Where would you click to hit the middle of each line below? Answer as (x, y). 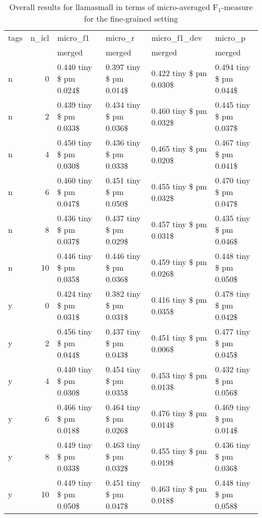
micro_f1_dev (177, 38)
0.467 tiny (233, 142)
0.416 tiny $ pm (179, 299)
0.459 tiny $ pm (179, 262)
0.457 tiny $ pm (179, 224)
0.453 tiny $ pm (179, 375)
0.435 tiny (233, 218)
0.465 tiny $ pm (179, 148)
